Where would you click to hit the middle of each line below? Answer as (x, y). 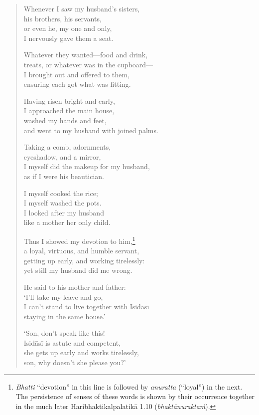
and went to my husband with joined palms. (91, 130)
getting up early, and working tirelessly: (84, 260)
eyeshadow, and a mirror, (62, 156)
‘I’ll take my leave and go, (63, 297)
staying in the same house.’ (65, 316)
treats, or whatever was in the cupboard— (88, 64)
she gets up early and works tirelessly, (81, 352)
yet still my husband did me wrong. (78, 270)
